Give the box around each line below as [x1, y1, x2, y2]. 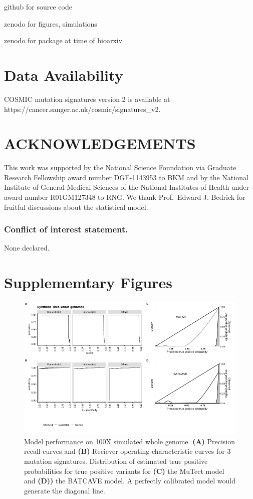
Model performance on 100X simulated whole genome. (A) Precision [24, 436, 235, 446]
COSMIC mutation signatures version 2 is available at [4, 93, 170, 104]
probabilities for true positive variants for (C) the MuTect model [24, 465, 224, 476]
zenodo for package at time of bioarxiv [4, 35, 123, 46]
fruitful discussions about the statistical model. [4, 201, 148, 212]
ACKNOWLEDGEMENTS [4, 133, 196, 154]
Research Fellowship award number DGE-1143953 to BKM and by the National [4, 172, 248, 182]
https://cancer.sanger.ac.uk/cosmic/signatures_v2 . [4, 103, 161, 114]
